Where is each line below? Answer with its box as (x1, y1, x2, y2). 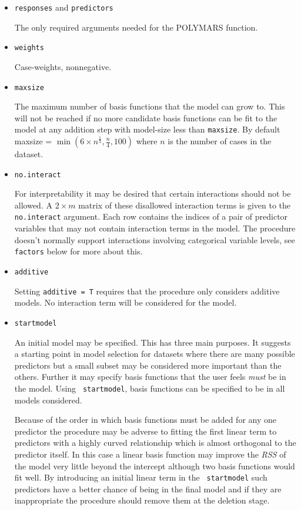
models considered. (14, 393, 82, 406)
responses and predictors (14, 1, 113, 13)
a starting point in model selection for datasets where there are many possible (14, 347, 295, 360)
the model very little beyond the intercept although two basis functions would (14, 459, 295, 472)
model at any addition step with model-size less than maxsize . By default (14, 123, 280, 135)
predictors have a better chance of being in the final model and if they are (14, 482, 282, 495)
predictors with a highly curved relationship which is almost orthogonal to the (14, 436, 296, 449)
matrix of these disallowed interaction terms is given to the (78, 198, 291, 211)
